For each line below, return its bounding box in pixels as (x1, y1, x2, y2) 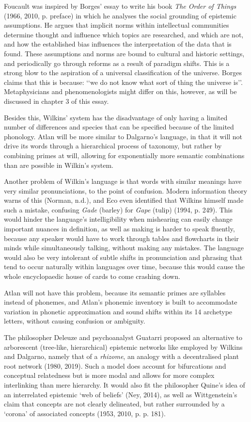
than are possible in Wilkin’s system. (4, 160, 113, 170)
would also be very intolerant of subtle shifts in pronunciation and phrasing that (4, 252, 243, 262)
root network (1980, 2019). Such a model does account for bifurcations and (4, 360, 226, 371)
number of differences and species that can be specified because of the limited (4, 122, 234, 132)
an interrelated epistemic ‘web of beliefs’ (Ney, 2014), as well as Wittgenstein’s (4, 389, 237, 399)
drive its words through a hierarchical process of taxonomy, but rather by (4, 141, 222, 151)
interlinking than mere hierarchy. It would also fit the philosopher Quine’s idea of (4, 379, 245, 390)
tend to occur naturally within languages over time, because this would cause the (4, 261, 245, 272)
